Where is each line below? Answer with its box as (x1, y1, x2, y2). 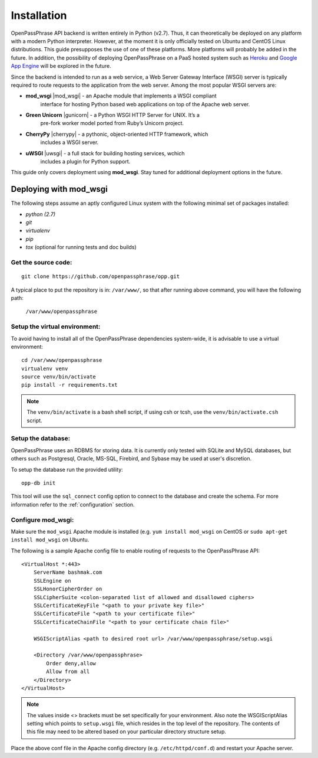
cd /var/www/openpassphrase (21, 357, 102, 364)
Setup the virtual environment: (11, 322, 101, 331)
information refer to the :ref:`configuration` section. (11, 501, 135, 508)
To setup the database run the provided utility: (11, 466, 123, 473)
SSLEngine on (33, 577, 71, 584)
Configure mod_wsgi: (11, 515, 74, 524)
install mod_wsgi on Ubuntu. (11, 536, 90, 543)
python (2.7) (25, 210, 56, 218)
